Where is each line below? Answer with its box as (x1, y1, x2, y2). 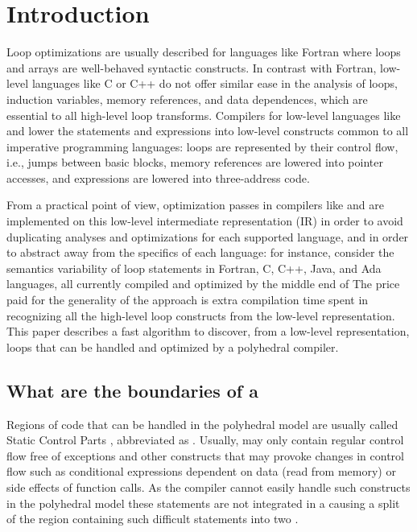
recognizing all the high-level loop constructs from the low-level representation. (6, 307, 395, 324)
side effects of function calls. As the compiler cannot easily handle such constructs (6, 478, 411, 495)
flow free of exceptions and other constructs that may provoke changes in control (6, 447, 404, 464)
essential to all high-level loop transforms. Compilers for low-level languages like (6, 106, 401, 123)
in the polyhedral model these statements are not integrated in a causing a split (6, 494, 400, 511)
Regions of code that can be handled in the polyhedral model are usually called (6, 415, 398, 432)
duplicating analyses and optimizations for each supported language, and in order (6, 228, 409, 245)
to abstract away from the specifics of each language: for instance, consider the (6, 244, 394, 261)
